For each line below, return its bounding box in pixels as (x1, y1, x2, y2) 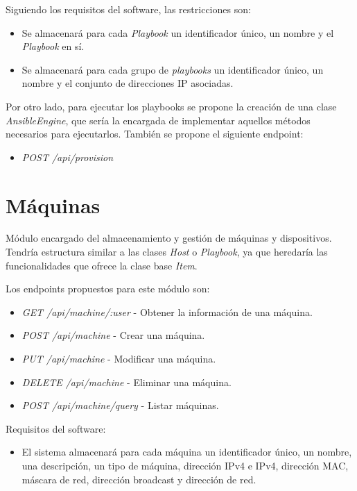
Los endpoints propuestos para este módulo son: (6, 281, 210, 296)
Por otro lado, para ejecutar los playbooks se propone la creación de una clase (6, 99, 337, 113)
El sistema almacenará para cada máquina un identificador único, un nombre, (21, 444, 352, 459)
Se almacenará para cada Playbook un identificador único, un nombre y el (21, 25, 334, 40)
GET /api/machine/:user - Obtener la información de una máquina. (21, 304, 313, 319)
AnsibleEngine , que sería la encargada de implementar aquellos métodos (6, 113, 311, 127)
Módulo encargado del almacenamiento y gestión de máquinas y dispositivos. (6, 231, 332, 245)
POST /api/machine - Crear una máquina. (21, 328, 205, 342)
